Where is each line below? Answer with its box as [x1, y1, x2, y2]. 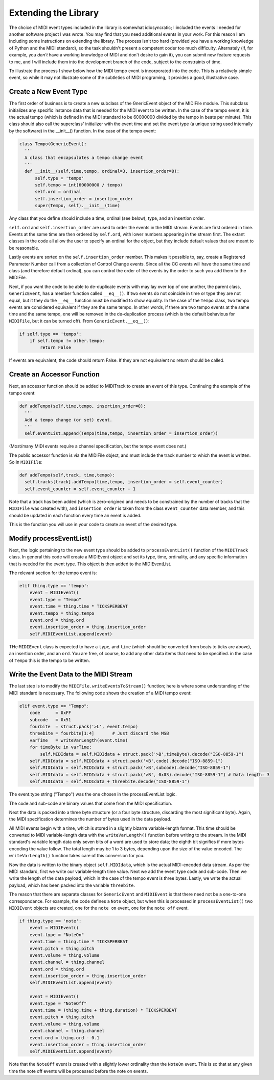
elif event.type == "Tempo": [19, 703, 90, 709]
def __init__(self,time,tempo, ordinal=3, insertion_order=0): [24, 168, 180, 174]
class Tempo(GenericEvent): [19, 141, 87, 147]
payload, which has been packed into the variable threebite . [9, 882, 135, 888]
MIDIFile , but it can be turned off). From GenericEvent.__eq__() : [9, 318, 150, 324]
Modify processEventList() [9, 534, 92, 542]
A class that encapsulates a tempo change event [24, 155, 144, 160]
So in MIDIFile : [9, 459, 43, 465]
